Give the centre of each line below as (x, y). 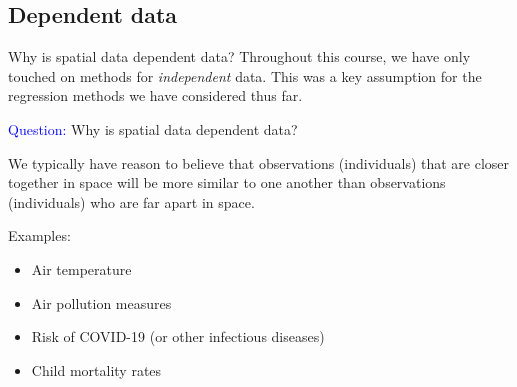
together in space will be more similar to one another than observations (227, 182)
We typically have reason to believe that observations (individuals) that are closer (259, 162)
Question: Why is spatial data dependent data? (153, 128)
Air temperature (81, 268)
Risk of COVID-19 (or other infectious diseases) (178, 336)
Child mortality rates (96, 369)
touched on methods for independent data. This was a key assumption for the (245, 75)
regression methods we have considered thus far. (155, 95)
